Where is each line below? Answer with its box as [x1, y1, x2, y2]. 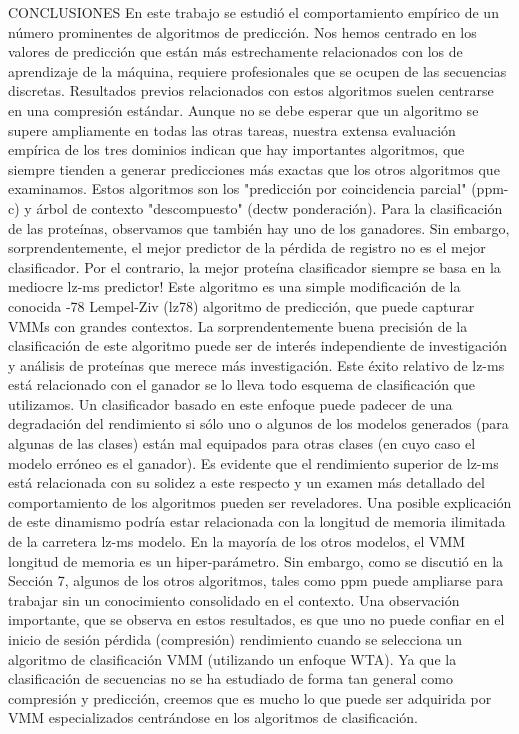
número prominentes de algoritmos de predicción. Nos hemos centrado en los [8, 21, 477, 42]
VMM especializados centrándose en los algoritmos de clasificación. [8, 707, 419, 728]
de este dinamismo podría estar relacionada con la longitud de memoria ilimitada [8, 511, 506, 532]
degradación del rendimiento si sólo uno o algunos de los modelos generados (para [8, 413, 509, 434]
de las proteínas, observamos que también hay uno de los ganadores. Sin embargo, [8, 217, 510, 238]
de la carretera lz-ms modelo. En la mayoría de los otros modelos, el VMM [8, 531, 466, 552]
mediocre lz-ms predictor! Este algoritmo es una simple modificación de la [8, 276, 461, 297]
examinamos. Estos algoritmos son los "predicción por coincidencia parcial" [8, 178, 467, 199]
